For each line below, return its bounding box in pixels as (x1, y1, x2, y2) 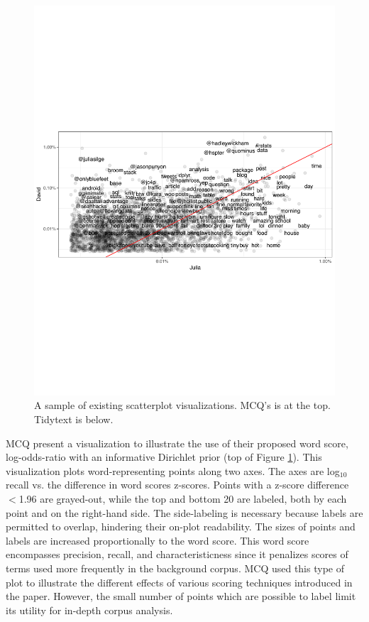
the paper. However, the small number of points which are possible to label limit (6, 589, 356, 604)
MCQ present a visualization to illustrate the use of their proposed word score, (6, 435, 348, 450)
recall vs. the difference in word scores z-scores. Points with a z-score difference (6, 477, 349, 492)
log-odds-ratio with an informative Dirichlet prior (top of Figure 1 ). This (6, 449, 322, 464)
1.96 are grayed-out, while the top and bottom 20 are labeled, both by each (18, 491, 347, 506)
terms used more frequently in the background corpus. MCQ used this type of (6, 561, 344, 576)
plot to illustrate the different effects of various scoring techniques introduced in (6, 574, 353, 589)
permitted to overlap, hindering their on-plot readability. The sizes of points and (6, 519, 356, 534)
